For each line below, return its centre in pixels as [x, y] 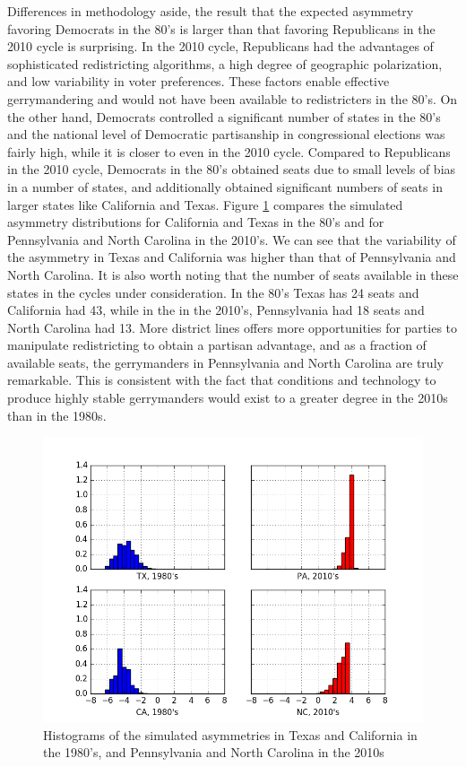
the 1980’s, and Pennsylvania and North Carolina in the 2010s [214, 752]
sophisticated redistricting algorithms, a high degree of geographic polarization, [225, 63]
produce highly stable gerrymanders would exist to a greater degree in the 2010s [228, 398]
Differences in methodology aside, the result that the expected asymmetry [211, 11]
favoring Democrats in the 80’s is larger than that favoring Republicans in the [221, 28]
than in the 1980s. [57, 415]
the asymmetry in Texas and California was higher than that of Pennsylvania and [232, 257]
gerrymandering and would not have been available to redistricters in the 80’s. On [233, 98]
